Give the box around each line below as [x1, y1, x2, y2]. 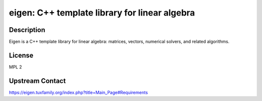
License [9, 51, 33, 59]
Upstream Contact [9, 77, 66, 85]
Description [9, 26, 46, 34]
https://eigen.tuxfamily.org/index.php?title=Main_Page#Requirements [9, 89, 148, 95]
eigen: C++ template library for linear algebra [9, 7, 195, 18]
